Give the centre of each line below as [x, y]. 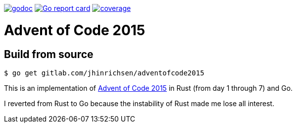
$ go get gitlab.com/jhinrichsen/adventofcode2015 [104, 73]
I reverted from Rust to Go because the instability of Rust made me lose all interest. [139, 103]
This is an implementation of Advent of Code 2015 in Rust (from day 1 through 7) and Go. [148, 88]
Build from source [49, 54]
